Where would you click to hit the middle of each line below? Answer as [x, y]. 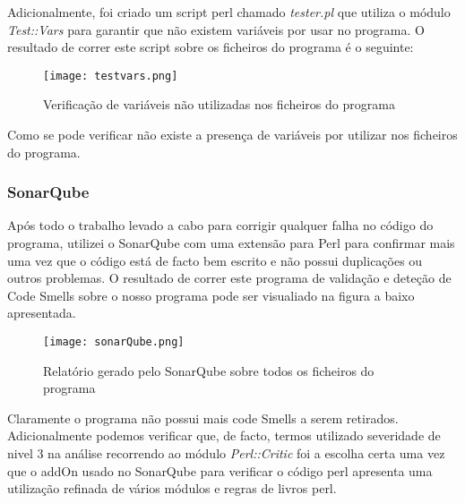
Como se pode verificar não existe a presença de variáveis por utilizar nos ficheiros [232, 135]
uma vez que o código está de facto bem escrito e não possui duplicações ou [215, 260]
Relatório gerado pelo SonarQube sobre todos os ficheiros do [209, 370]
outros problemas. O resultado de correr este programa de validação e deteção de [229, 278]
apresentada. [42, 313]
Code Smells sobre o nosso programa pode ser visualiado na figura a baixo [211, 295]
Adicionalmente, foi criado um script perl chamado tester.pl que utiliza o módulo [229, 12]
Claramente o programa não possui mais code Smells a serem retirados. [203, 418]
